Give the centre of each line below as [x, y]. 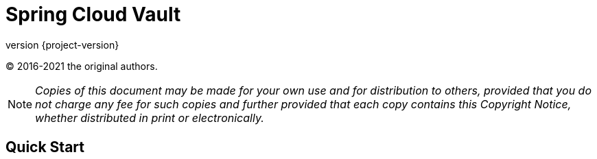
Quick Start [45, 147]
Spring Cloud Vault [93, 14]
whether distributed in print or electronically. [150, 118]
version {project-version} [62, 45]
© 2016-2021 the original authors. [82, 66]
